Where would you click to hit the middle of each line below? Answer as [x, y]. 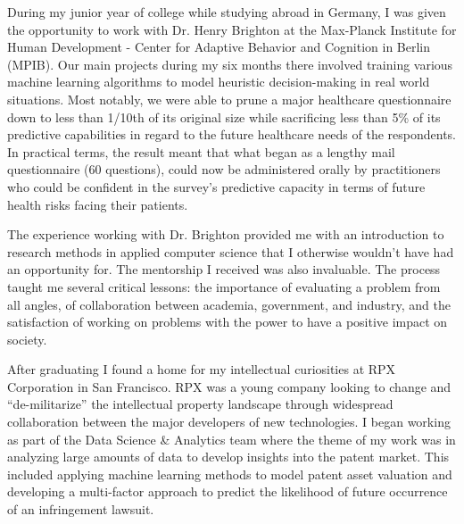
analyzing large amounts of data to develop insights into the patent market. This [228, 457]
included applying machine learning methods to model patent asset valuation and [230, 474]
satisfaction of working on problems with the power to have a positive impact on [228, 322]
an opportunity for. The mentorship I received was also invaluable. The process [224, 269]
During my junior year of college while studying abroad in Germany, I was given [227, 12]
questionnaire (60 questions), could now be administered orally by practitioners [224, 169]
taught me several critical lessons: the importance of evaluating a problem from [224, 286]
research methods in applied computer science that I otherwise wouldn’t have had [231, 251]
